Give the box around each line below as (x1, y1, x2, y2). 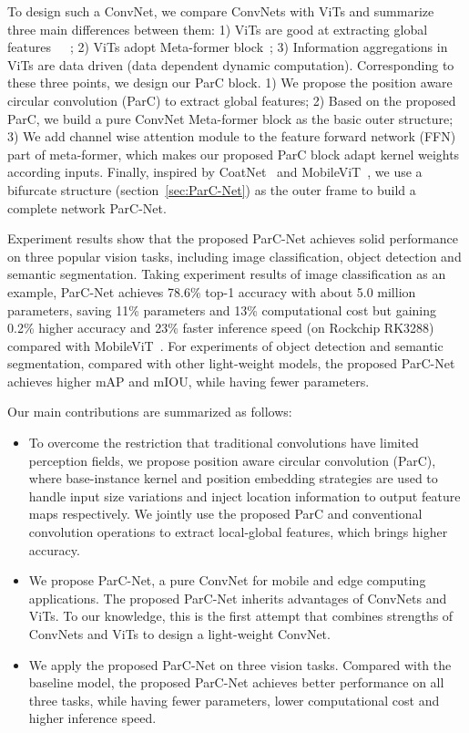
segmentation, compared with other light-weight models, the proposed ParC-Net (7, 354, 455, 373)
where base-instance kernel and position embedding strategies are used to (28, 469, 438, 488)
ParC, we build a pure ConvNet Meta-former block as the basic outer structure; (7, 108, 454, 128)
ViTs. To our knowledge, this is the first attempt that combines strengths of (28, 606, 454, 625)
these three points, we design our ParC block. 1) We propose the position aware (7, 73, 453, 92)
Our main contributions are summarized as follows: (7, 402, 292, 421)
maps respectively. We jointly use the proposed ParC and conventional (28, 504, 423, 523)
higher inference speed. (28, 708, 157, 728)
